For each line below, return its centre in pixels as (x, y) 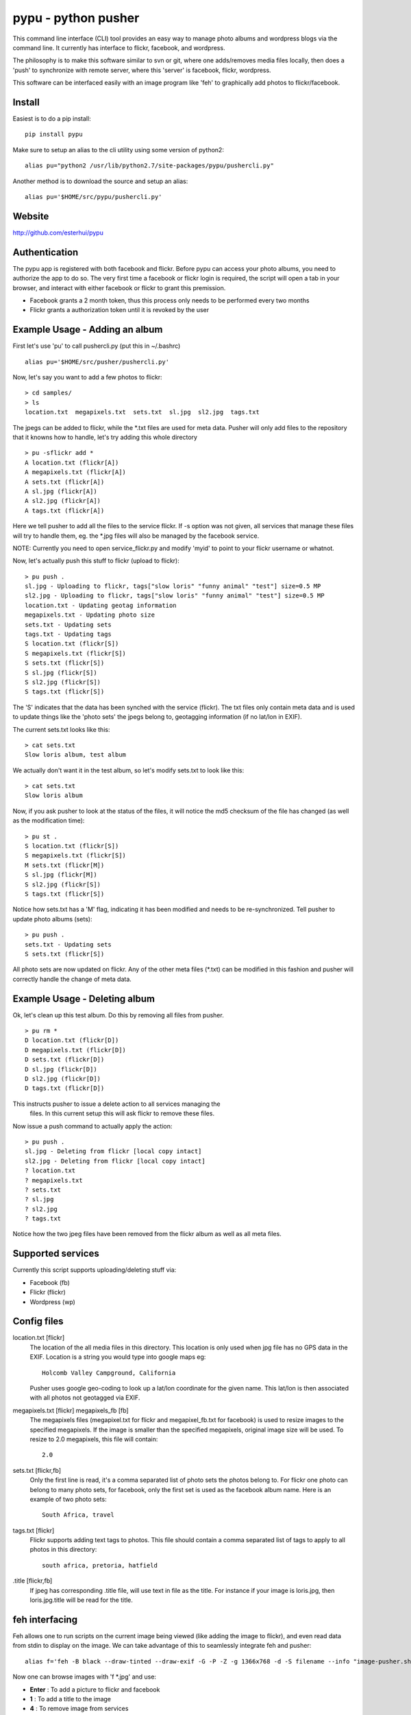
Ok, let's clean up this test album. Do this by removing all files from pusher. (118, 1015)
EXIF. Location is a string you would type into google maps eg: (118, 1357)
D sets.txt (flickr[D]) (65, 1060)
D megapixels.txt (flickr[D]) (76, 1050)
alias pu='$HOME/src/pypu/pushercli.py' (94, 197)
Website (31, 216)
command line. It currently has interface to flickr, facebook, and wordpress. (119, 47)
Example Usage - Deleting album (84, 998)
